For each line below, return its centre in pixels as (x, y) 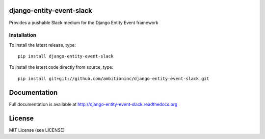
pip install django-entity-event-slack (66, 56)
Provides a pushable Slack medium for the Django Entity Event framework (84, 23)
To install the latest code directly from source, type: (61, 67)
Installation (23, 35)
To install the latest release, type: (42, 45)
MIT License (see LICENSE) (37, 130)
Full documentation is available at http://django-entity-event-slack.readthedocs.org (93, 104)
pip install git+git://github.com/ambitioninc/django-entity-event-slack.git (114, 78)
